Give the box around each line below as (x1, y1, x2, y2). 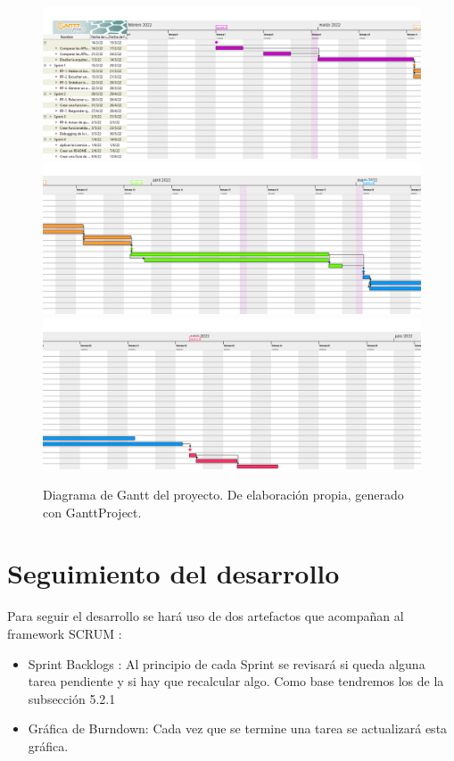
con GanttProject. (43, 502, 142, 521)
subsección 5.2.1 (28, 689, 116, 707)
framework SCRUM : (7, 624, 122, 642)
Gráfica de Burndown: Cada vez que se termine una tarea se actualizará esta (28, 719, 448, 738)
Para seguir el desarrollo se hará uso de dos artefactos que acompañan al (7, 607, 404, 625)
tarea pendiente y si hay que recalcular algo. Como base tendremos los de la (28, 672, 444, 691)
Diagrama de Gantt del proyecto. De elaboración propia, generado (43, 485, 404, 504)
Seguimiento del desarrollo (7, 555, 340, 591)
